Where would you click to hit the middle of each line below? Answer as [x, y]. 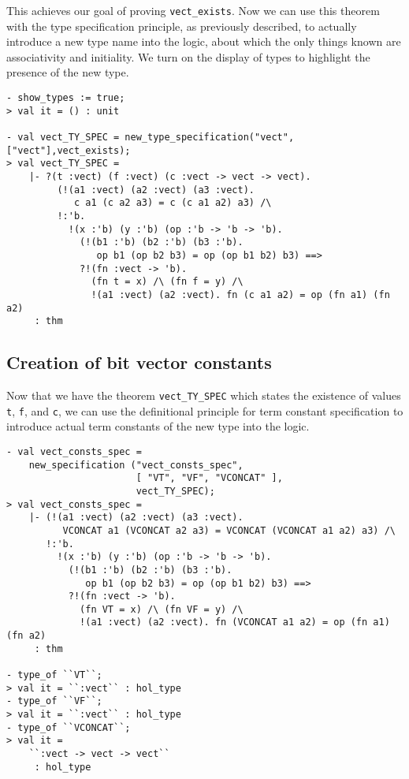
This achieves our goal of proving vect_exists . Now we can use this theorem [193, 10]
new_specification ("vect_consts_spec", [136, 465]
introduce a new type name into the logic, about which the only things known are [204, 41]
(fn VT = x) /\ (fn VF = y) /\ [162, 609]
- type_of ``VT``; [54, 675]
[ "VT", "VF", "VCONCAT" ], [209, 478]
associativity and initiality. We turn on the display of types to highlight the [188, 56]
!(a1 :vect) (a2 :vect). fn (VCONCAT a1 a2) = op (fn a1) [235, 622]
